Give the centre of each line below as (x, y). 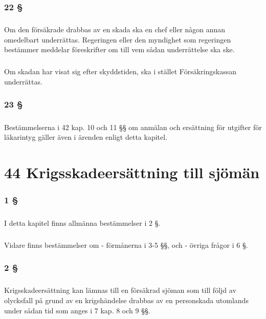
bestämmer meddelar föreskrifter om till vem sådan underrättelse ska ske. (119, 49)
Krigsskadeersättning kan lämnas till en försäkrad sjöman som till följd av (120, 290)
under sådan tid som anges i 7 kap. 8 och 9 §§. (77, 310)
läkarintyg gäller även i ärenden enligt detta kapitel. (86, 137)
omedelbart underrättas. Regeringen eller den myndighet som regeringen (118, 39)
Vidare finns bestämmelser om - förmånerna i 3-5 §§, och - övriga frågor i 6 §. (126, 244)
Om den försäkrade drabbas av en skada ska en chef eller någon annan (115, 29)
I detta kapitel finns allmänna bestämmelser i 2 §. (82, 222)
